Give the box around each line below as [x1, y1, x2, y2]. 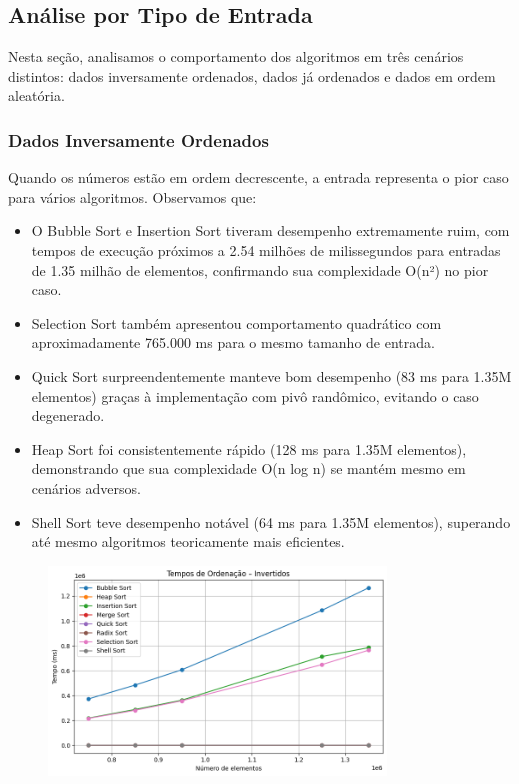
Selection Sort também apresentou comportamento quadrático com [31, 312, 442, 333]
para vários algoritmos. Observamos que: [8, 186, 257, 207]
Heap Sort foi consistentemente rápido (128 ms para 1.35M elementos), [31, 438, 467, 459]
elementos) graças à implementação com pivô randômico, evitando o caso [31, 385, 479, 406]
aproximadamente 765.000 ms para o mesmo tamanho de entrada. [31, 332, 435, 353]
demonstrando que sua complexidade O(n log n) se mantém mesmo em [31, 458, 466, 479]
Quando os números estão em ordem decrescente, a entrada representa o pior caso [8, 167, 509, 188]
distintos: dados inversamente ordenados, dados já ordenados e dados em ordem [8, 65, 496, 86]
